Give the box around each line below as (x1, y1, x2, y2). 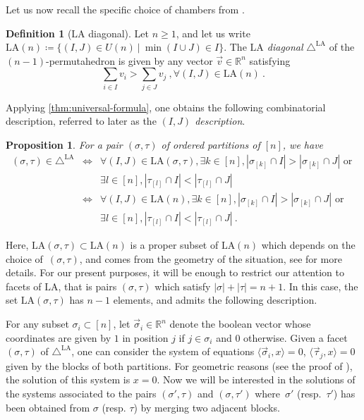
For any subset (6, 316, 69, 331)
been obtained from (6, 400, 90, 414)
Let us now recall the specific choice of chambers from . (6, 2, 245, 16)
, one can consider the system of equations (71, 344, 255, 359)
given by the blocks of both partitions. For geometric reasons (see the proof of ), (6, 358, 353, 373)
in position (122, 330, 169, 345)
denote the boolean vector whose (169, 316, 311, 331)
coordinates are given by (6, 330, 111, 345)
